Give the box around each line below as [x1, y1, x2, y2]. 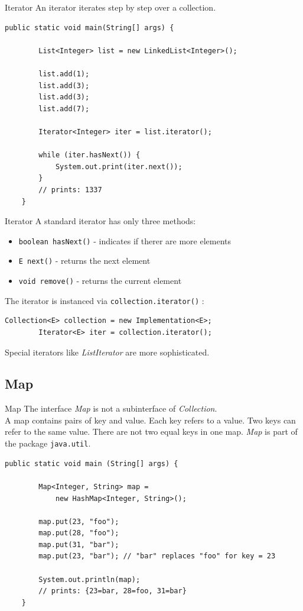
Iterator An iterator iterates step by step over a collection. [5, 1, 216, 13]
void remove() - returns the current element [18, 274, 182, 286]
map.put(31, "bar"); [38, 540, 119, 549]
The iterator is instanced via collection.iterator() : [5, 294, 204, 306]
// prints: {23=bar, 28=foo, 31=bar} [38, 587, 187, 596]
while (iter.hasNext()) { [38, 151, 141, 160]
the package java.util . [5, 437, 91, 450]
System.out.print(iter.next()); [55, 162, 183, 171]
